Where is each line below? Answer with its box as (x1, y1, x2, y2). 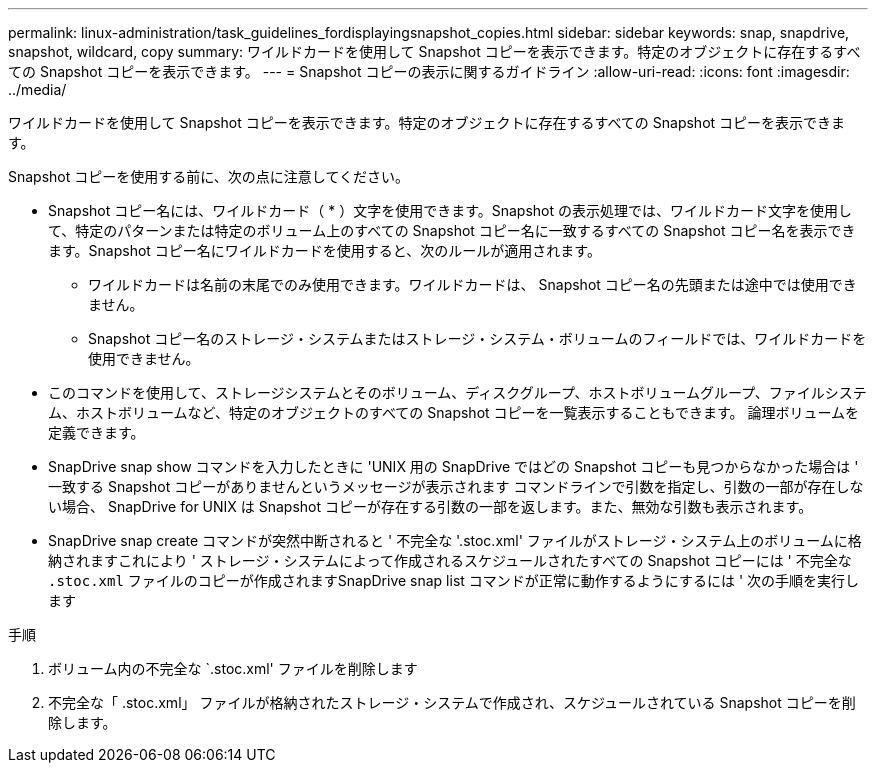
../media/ (8, 81, 67, 98)
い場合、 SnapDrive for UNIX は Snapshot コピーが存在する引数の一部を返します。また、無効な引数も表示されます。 (48, 498, 813, 515)
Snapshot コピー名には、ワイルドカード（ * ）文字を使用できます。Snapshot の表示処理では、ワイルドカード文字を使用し (48, 202, 853, 219)
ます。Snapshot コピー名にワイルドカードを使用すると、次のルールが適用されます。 (48, 242, 601, 259)
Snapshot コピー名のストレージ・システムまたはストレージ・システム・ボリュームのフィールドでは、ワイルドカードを (88, 330, 867, 347)
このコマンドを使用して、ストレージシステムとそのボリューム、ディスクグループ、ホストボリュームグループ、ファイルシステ (48, 384, 867, 401)
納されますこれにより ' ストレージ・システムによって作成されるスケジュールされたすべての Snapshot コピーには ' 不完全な (48, 552, 852, 569)
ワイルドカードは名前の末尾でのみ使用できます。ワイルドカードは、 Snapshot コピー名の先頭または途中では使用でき (88, 276, 857, 293)
